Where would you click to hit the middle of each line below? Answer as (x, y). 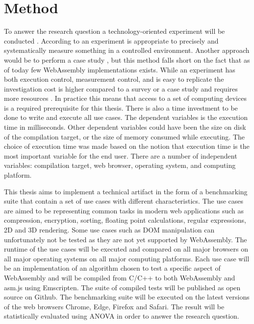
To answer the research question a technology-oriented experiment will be (114, 31)
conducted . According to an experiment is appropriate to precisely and (111, 40)
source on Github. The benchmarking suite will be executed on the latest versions (127, 297)
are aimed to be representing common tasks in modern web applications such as (124, 210)
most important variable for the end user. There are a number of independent (121, 155)
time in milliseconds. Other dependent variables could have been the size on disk (125, 127)
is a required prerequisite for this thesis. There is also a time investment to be (121, 107)
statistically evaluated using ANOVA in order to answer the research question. (122, 316)
